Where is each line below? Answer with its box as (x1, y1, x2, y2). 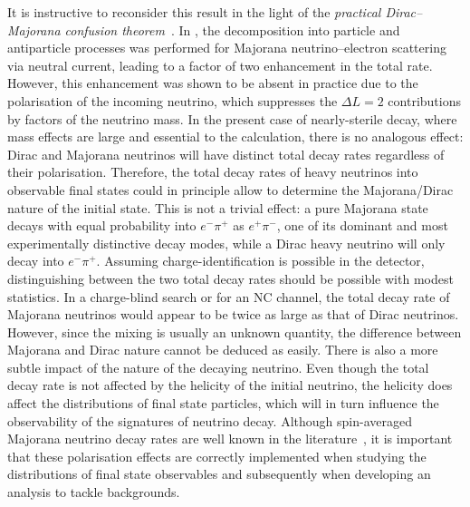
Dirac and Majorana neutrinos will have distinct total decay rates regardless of (7, 144, 445, 163)
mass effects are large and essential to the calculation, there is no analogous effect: (7, 127, 464, 146)
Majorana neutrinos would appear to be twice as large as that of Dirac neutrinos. (7, 305, 459, 324)
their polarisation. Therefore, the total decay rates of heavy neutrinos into (7, 162, 418, 181)
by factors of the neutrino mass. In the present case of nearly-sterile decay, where (7, 109, 457, 128)
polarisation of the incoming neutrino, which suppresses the (7, 91, 338, 110)
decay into (7, 251, 64, 270)
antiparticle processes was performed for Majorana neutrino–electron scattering (7, 38, 446, 57)
